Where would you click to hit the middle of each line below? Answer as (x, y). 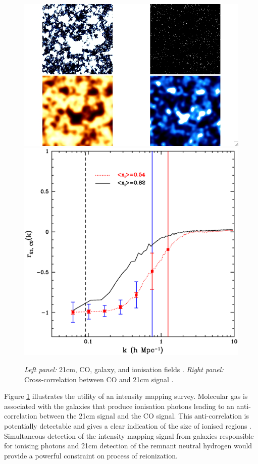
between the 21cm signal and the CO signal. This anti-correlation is (144, 416)
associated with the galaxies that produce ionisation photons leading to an (119, 406)
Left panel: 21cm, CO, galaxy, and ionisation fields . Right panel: (124, 369)
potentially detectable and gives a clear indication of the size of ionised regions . (128, 426)
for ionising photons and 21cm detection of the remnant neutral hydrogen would (128, 446)
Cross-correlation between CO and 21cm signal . (99, 379)
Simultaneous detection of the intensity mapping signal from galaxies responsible (129, 435)
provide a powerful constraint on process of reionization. (91, 455)
